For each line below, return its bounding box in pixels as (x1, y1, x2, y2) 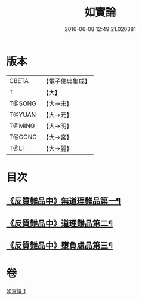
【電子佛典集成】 (42, 77, 91, 85)
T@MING (9, 121, 35, 130)
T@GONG (9, 133, 37, 141)
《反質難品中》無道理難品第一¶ (6, 196, 121, 206)
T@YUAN (9, 110, 36, 118)
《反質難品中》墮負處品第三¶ (6, 240, 113, 251)
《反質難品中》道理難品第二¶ (6, 218, 113, 228)
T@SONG (9, 99, 37, 108)
